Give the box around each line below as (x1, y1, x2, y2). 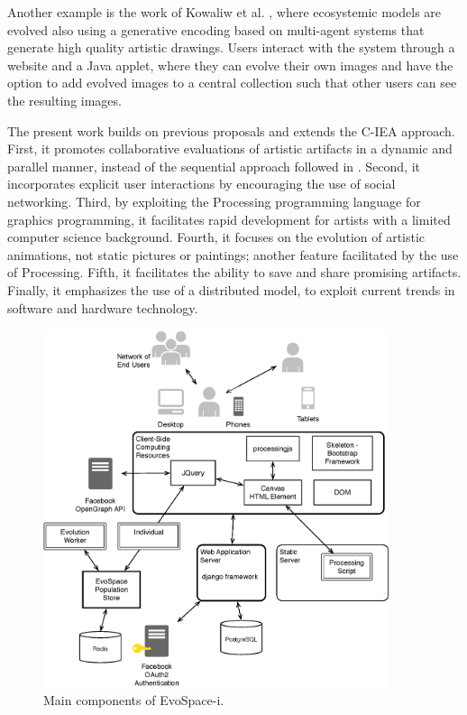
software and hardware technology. (7, 298, 198, 317)
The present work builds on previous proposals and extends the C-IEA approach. (7, 121, 455, 140)
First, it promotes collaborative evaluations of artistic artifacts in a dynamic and (7, 139, 453, 158)
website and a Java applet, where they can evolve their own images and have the (7, 55, 453, 74)
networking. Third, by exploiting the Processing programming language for (7, 191, 421, 210)
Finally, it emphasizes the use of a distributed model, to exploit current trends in (7, 280, 455, 299)
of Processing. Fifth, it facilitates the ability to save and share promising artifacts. (7, 263, 462, 282)
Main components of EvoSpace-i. (43, 690, 224, 709)
